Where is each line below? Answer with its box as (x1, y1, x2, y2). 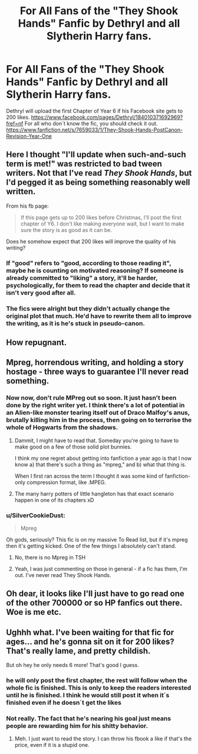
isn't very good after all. (6, 288, 76, 297)
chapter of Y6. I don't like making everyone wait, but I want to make (20, 220, 184, 227)
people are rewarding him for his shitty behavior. (6, 722, 148, 730)
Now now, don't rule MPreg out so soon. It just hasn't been (6, 394, 177, 402)
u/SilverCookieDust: (6, 511, 66, 519)
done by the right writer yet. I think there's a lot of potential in (6, 401, 185, 410)
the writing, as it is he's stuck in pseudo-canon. (6, 319, 146, 327)
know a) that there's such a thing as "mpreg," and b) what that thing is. (14, 460, 187, 468)
